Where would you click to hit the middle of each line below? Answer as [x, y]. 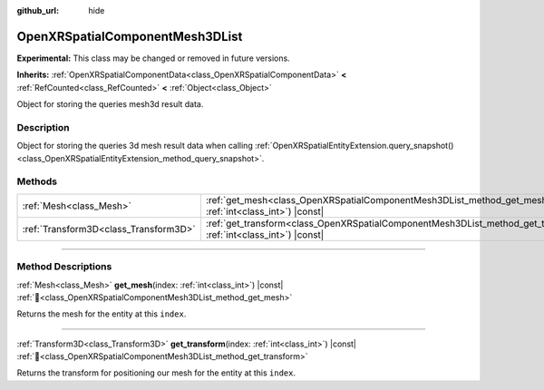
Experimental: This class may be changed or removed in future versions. [153, 58]
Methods [37, 181]
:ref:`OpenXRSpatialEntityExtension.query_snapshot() [354, 146]
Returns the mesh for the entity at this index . [102, 314]
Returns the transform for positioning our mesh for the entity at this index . [156, 373]
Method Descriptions [64, 267]
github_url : [38, 10]
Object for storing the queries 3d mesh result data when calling [135, 146]
